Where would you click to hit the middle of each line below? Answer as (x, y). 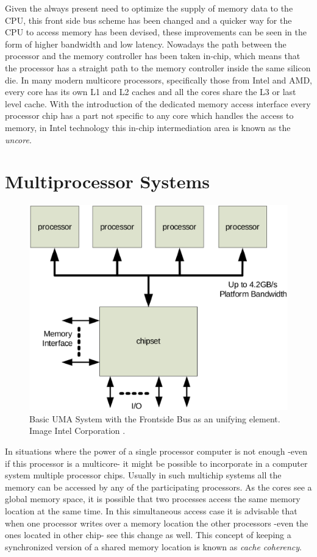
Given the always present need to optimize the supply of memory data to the (149, 8)
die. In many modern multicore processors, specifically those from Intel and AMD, (158, 80)
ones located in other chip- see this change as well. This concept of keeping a (148, 535)
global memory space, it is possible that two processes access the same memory (153, 499)
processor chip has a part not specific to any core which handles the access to (149, 115)
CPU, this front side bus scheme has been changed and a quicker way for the (148, 20)
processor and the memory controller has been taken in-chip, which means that (153, 56)
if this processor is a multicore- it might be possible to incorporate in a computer (156, 463)
